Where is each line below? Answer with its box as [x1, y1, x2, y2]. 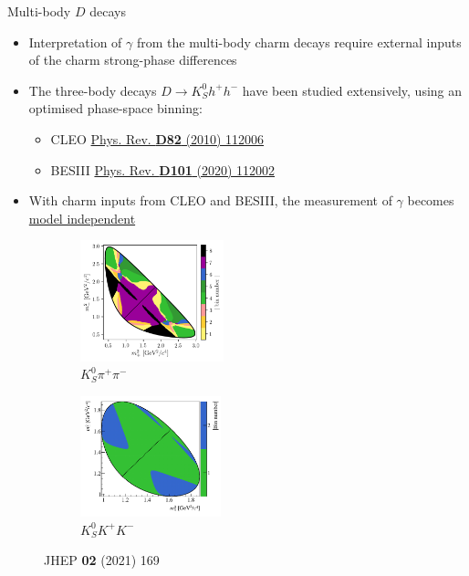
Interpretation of [28, 32, 122, 51]
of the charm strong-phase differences [28, 50, 237, 69]
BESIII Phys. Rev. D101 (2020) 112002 [50, 160, 276, 179]
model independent [28, 208, 136, 227]
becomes [407, 191, 454, 210]
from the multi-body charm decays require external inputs [136, 32, 462, 51]
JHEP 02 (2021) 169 [44, 550, 160, 570]
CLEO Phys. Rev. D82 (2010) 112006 [50, 129, 265, 148]
